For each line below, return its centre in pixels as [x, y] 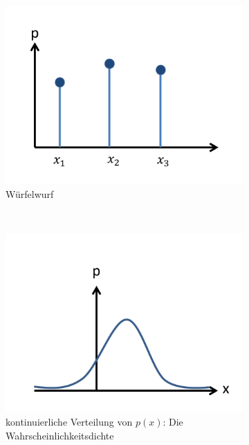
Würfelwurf [30, 193]
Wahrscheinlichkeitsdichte [60, 435]
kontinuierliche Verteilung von [69, 422]
